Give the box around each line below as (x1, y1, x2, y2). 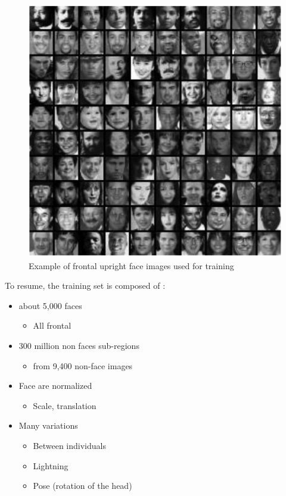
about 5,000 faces (18, 299, 82, 311)
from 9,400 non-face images (33, 359, 133, 372)
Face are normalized (18, 379, 92, 392)
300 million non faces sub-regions (18, 339, 139, 351)
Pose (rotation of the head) (33, 479, 132, 492)
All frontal (33, 319, 71, 332)
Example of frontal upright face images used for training (29, 259, 234, 272)
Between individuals (33, 439, 106, 451)
